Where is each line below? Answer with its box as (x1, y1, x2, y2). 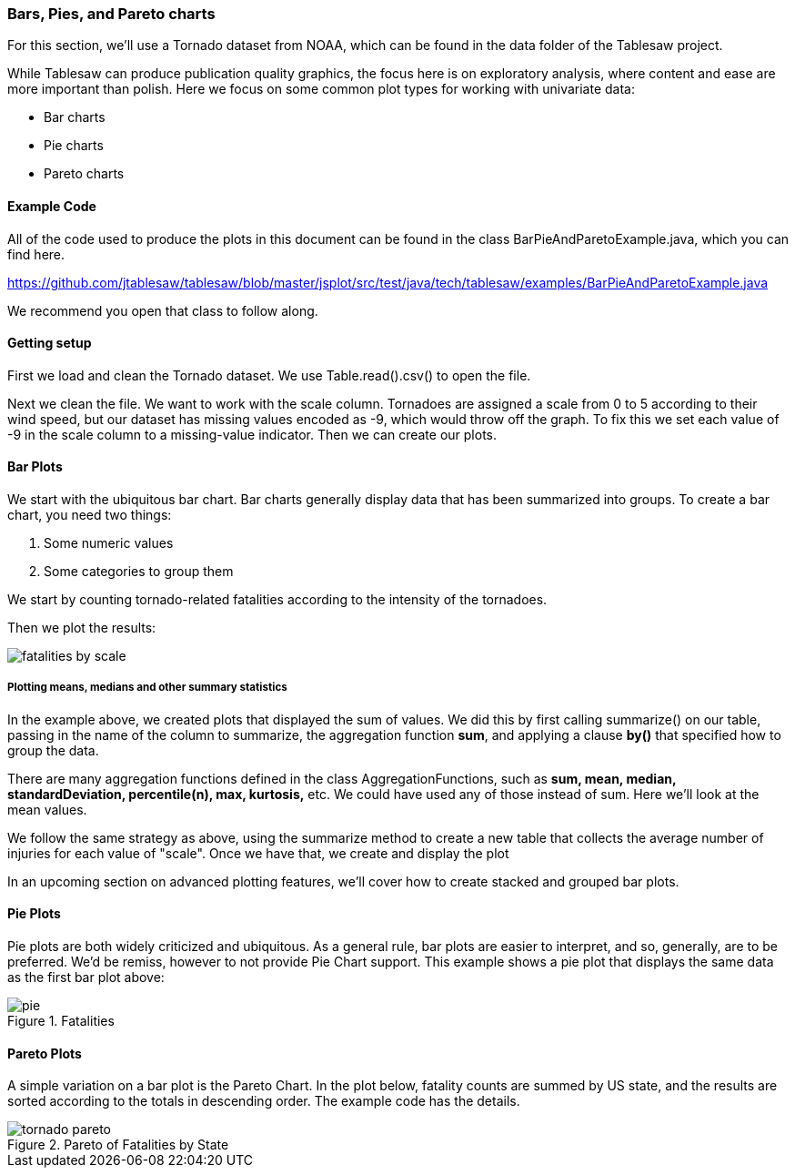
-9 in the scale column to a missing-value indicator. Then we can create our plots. (7, 426, 498, 442)
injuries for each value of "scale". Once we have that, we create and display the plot (7, 845, 509, 861)
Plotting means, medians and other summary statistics (7, 681, 287, 694)
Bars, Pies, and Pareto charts (7, 5, 216, 23)
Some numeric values (44, 535, 174, 552)
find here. (7, 246, 65, 262)
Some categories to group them (44, 563, 234, 580)
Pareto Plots (7, 1045, 82, 1061)
